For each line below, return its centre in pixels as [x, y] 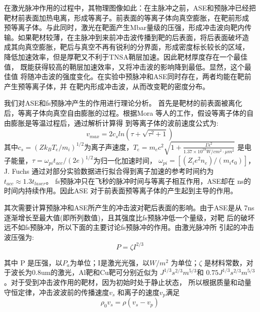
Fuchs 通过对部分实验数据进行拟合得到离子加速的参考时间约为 [113, 171]
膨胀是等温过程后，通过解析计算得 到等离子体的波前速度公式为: [114, 122]
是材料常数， [225, 262]
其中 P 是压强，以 [33, 262]
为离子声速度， [109, 146]
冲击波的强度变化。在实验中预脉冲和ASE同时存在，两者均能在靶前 [143, 76]
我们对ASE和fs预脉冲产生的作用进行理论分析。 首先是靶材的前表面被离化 [123, 103]
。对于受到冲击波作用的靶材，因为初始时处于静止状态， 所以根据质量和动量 [128, 282]
